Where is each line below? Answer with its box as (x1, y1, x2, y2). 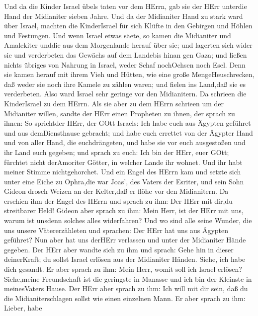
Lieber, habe (4, 303, 42, 313)
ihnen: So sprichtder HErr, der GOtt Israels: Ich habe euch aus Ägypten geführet (4, 118, 251, 128)
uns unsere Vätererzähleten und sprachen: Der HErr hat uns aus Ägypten (4, 225, 229, 235)
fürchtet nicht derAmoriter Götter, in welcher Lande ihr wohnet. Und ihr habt (4, 157, 243, 167)
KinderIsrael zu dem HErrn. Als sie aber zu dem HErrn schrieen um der (4, 98, 224, 108)
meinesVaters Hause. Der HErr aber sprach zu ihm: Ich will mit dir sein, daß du (4, 283, 248, 294)
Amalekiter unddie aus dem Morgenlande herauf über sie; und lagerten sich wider (4, 40, 253, 50)
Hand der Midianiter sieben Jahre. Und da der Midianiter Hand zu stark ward (4, 10, 243, 21)
